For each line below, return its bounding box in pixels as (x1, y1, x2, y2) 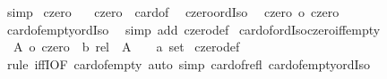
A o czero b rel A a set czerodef (13, 37, 240, 56)
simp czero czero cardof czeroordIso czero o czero (6, 3, 340, 20)
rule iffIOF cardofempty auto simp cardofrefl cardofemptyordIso (6, 54, 371, 73)
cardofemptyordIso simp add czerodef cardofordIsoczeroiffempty (6, 20, 381, 38)
